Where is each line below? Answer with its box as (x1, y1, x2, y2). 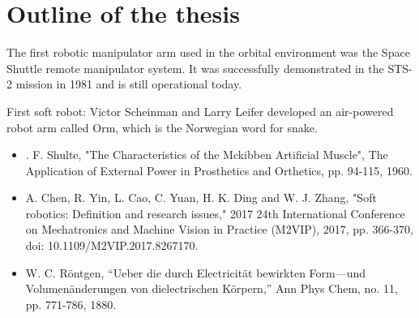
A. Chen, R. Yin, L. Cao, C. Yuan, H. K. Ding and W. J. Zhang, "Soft (25, 189, 377, 206)
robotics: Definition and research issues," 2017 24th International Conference (25, 204, 405, 221)
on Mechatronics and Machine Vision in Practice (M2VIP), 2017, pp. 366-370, (25, 221, 413, 238)
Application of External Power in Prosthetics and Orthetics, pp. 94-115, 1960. (25, 161, 413, 178)
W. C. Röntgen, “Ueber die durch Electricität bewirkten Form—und (25, 264, 366, 281)
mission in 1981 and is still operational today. (15, 75, 242, 92)
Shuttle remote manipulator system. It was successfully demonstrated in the (6, 59, 384, 76)
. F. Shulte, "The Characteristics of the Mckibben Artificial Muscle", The (25, 146, 388, 163)
